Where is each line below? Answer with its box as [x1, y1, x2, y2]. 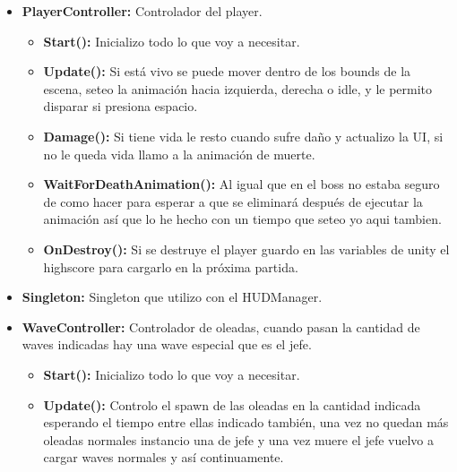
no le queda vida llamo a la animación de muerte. [43, 144, 315, 163]
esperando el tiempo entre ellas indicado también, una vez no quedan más [43, 413, 449, 432]
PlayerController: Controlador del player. [22, 2, 263, 20]
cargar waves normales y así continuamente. [43, 448, 284, 467]
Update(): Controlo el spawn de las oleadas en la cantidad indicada [43, 395, 421, 414]
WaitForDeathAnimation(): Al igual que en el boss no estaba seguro [43, 175, 440, 193]
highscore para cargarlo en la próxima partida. [43, 257, 298, 276]
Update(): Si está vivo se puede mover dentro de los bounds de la [43, 62, 411, 81]
